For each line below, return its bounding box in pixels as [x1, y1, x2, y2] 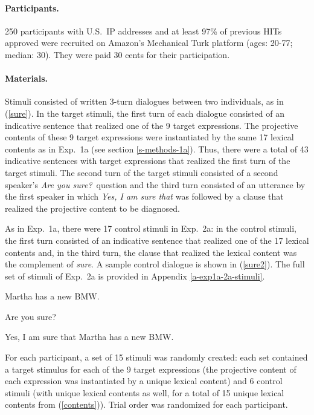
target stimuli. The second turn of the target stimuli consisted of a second [5, 166, 278, 178]
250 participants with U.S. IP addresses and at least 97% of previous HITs [5, 24, 282, 37]
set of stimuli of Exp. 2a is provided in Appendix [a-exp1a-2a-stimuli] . [5, 269, 265, 282]
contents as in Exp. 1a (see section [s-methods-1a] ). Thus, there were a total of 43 [5, 142, 309, 155]
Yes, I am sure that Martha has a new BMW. [5, 330, 174, 343]
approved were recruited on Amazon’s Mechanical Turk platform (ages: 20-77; [5, 36, 293, 49]
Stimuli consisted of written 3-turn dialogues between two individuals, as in [5, 95, 284, 108]
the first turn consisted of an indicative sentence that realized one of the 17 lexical [5, 234, 309, 246]
